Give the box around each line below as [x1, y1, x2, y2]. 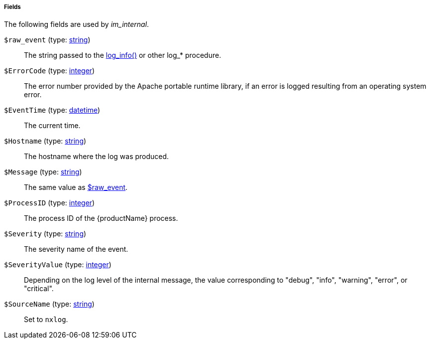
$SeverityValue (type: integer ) [4, 260, 111, 269]
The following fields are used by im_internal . [4, 20, 149, 29]
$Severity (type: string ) [4, 229, 87, 238]
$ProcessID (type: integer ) [4, 198, 95, 207]
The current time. [24, 121, 81, 130]
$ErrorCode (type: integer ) [4, 66, 95, 75]
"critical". [24, 284, 54, 293]
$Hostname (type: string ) [4, 137, 87, 146]
